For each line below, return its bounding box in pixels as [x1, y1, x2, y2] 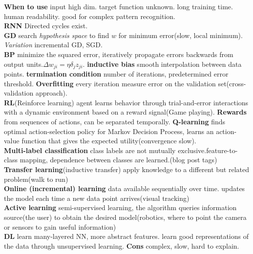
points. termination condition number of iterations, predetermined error [4, 69, 229, 79]
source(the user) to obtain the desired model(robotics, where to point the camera [4, 212, 247, 222]
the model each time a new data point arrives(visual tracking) [4, 193, 190, 203]
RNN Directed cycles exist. [4, 20, 88, 31]
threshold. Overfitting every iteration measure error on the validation [4, 78, 216, 88]
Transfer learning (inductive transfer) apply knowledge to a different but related [4, 164, 249, 174]
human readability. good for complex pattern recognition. [4, 11, 175, 21]
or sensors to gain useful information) [4, 221, 116, 232]
